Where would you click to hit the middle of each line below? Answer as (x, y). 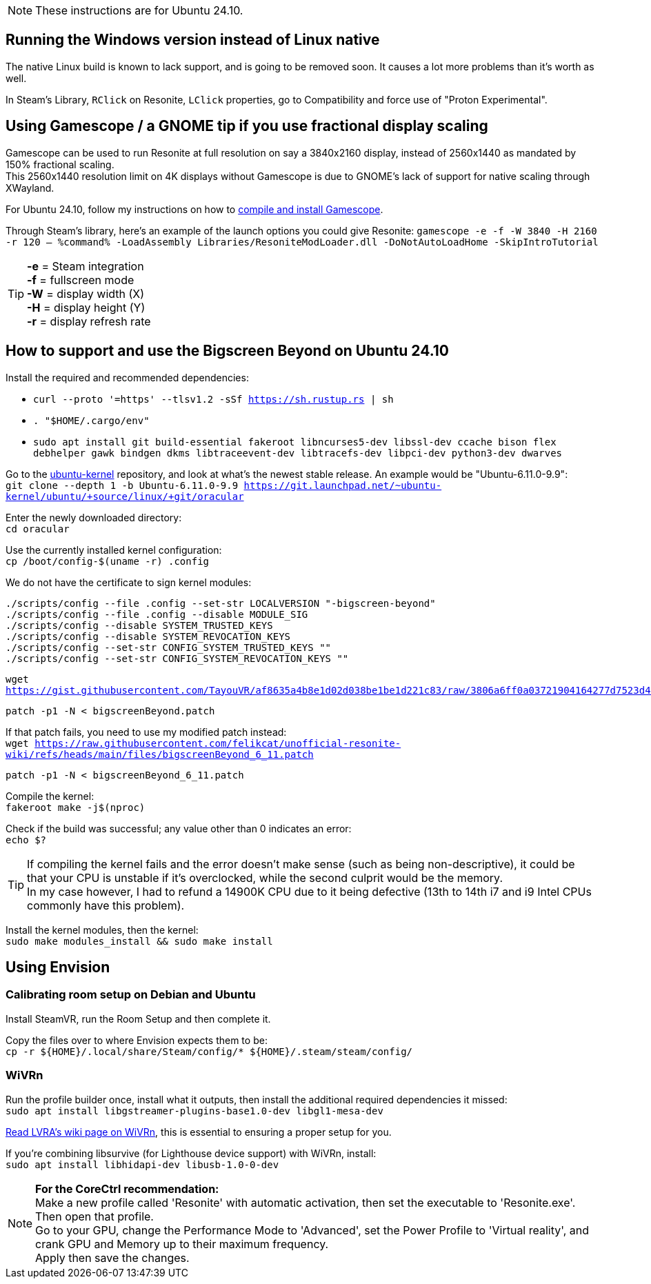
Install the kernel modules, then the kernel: (102, 930)
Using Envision (58, 967)
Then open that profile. (94, 1216)
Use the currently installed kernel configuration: (114, 550)
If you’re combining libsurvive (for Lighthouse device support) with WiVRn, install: (191, 1153)
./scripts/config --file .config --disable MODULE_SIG (157, 614)
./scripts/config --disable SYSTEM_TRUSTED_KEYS (139, 625)
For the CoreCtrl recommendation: (127, 1188)
